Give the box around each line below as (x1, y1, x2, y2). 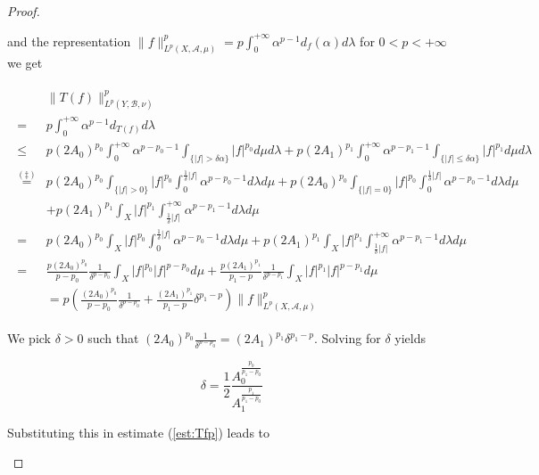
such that (87, 329, 139, 348)
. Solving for (314, 329, 381, 348)
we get (7, 53, 43, 72)
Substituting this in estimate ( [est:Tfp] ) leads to (7, 422, 270, 441)
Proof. (7, 2, 40, 20)
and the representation (7, 31, 131, 50)
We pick (7, 329, 51, 348)
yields (394, 329, 426, 348)
